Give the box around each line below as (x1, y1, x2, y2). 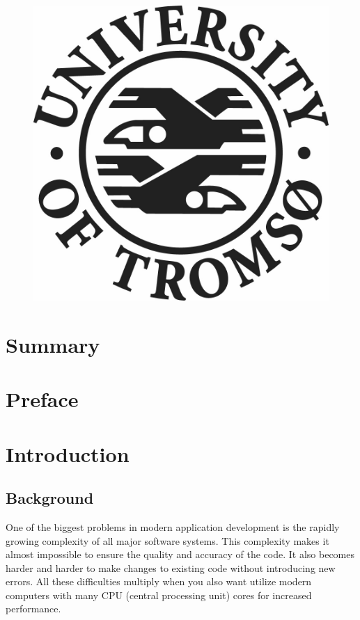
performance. (6, 601, 61, 616)
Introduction (6, 439, 130, 468)
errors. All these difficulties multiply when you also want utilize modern (6, 574, 312, 589)
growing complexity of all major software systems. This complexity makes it (6, 533, 329, 548)
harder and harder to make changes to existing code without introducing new (6, 560, 336, 575)
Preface (6, 385, 79, 413)
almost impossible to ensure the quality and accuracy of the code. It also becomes (6, 547, 354, 562)
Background (6, 487, 94, 509)
